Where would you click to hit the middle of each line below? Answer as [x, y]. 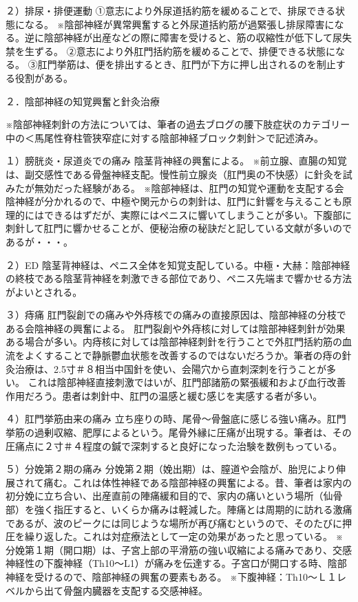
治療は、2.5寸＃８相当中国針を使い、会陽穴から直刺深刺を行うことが [170, 368]
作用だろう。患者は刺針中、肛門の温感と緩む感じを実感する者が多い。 [164, 395]
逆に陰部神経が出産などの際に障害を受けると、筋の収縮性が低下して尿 [183, 37]
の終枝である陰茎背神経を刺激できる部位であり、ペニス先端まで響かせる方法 [179, 278]
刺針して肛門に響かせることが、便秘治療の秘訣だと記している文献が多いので [179, 228]
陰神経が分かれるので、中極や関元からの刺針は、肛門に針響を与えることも [174, 201]
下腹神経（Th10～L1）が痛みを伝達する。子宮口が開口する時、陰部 [195, 563]
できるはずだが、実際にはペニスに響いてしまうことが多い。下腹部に [198, 214]
